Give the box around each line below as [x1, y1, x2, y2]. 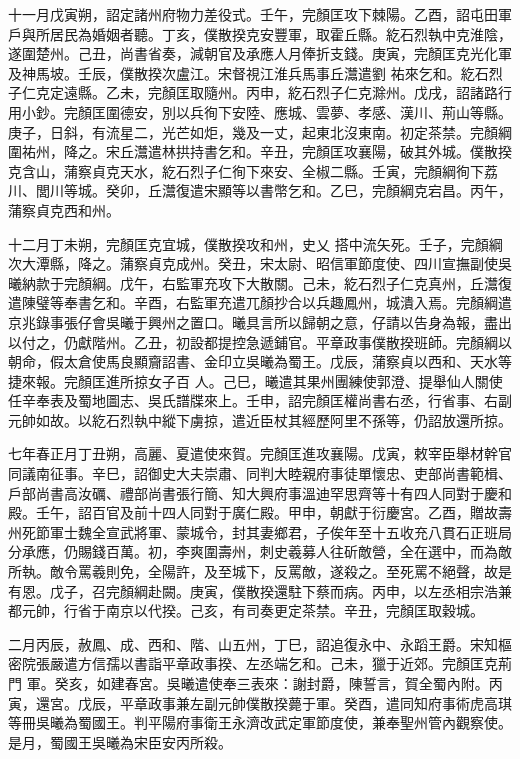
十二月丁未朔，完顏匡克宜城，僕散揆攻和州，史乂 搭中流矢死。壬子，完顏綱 [8, 233, 503, 254]
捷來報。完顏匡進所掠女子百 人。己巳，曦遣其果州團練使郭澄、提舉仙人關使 [8, 370, 503, 391]
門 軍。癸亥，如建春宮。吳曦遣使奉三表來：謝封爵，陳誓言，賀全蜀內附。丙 [8, 673, 503, 693]
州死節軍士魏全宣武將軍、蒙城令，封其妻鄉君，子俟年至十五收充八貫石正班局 [8, 521, 512, 542]
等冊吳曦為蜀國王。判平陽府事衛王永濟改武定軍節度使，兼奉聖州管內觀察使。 [8, 712, 512, 733]
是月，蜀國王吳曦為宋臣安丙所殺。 [8, 731, 232, 752]
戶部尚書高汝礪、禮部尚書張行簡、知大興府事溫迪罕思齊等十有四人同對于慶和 [8, 482, 512, 503]
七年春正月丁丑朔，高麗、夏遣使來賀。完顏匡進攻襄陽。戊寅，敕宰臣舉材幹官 [8, 443, 512, 464]
